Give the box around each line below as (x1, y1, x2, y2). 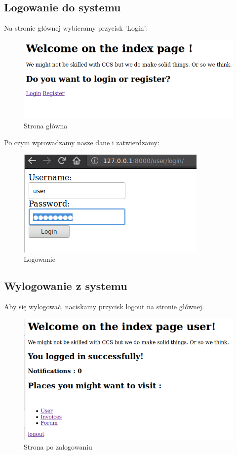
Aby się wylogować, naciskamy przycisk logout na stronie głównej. (4, 301, 204, 312)
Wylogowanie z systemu (4, 278, 127, 293)
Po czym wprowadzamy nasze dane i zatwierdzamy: (4, 137, 159, 148)
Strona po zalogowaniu (24, 441, 92, 452)
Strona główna (24, 121, 68, 131)
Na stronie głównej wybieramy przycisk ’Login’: (4, 23, 148, 33)
